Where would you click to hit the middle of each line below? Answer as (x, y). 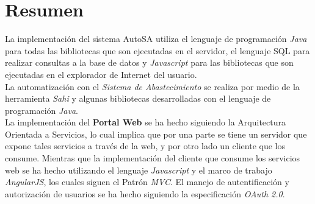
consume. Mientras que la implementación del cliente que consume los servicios (153, 158)
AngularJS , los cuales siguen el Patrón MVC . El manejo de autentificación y (147, 182)
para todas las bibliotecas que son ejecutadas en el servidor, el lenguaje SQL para (157, 50)
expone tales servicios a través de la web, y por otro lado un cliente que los (145, 146)
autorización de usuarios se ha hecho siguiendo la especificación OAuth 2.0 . (145, 193)
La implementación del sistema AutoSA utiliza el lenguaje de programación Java (156, 39)
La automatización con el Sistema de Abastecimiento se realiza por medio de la (152, 86)
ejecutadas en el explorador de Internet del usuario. (101, 74)
